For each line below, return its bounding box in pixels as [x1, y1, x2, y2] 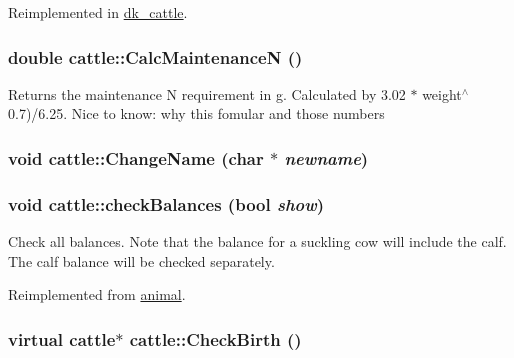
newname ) [284, 145, 369, 170]
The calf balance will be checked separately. [8, 250, 275, 271]
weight [422, 83, 462, 104]
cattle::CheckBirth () [129, 326, 302, 351]
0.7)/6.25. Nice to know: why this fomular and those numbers [8, 103, 385, 124]
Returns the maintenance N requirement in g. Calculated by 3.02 [8, 83, 406, 104]
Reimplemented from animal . [8, 284, 186, 305]
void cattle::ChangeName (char [8, 145, 264, 170]
